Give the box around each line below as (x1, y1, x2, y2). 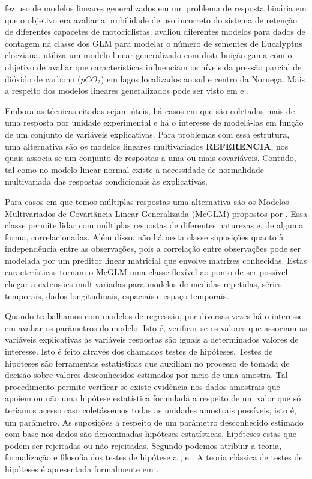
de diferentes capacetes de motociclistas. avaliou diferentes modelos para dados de (5, 25, 305, 38)
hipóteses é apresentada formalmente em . (5, 462, 159, 475)
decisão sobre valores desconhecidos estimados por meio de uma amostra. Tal (5, 368, 288, 381)
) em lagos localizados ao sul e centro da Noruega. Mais (100, 72, 305, 85)
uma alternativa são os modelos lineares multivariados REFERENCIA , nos (5, 139, 289, 152)
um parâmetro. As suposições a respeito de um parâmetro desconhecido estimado (5, 415, 304, 428)
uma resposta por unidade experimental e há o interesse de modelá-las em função (5, 116, 304, 129)
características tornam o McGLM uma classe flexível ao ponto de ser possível (5, 266, 288, 278)
